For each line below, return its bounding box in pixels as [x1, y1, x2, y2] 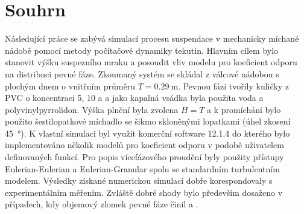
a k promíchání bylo [207, 103, 281, 115]
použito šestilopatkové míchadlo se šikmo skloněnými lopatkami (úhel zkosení [5, 115, 291, 128]
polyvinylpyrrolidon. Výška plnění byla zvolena [5, 103, 179, 115]
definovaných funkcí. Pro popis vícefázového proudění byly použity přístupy [5, 151, 284, 163]
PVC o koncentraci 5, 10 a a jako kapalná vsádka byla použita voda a [5, 91, 264, 104]
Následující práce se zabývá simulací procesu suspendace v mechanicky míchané [5, 32, 299, 45]
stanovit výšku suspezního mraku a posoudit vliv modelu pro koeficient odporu [5, 56, 297, 68]
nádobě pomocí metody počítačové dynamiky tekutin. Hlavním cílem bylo [5, 44, 279, 56]
